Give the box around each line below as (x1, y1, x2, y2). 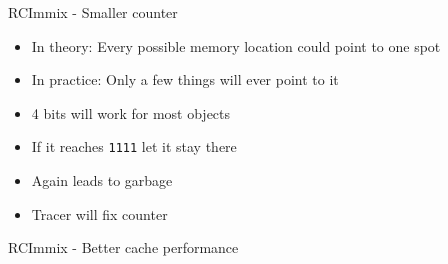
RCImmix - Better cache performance (8, 237, 239, 258)
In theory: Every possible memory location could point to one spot (31, 35, 441, 56)
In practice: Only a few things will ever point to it (31, 69, 339, 90)
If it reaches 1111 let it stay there (31, 136, 237, 157)
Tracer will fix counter (31, 203, 168, 224)
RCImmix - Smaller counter (8, 2, 178, 22)
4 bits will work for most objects (31, 102, 231, 123)
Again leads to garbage (31, 170, 173, 191)
